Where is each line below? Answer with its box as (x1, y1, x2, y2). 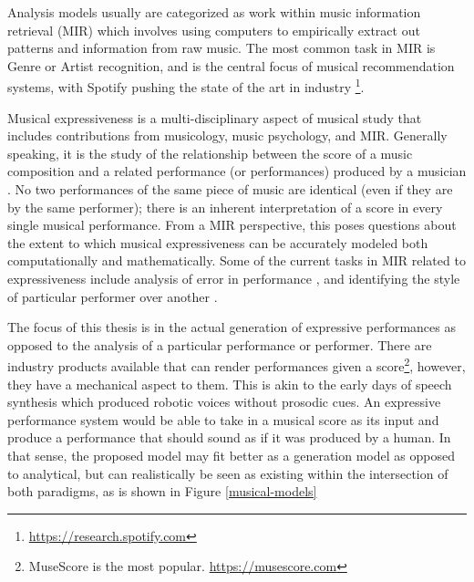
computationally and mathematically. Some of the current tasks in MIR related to (7, 251, 466, 270)
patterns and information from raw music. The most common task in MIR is (7, 38, 436, 57)
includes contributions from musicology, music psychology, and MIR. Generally (7, 126, 448, 145)
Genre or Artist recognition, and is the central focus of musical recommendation (7, 56, 455, 75)
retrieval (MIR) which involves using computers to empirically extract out (7, 20, 420, 39)
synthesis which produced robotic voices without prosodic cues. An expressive (7, 392, 441, 411)
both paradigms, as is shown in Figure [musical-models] (7, 482, 317, 501)
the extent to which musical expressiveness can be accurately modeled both (7, 233, 428, 252)
